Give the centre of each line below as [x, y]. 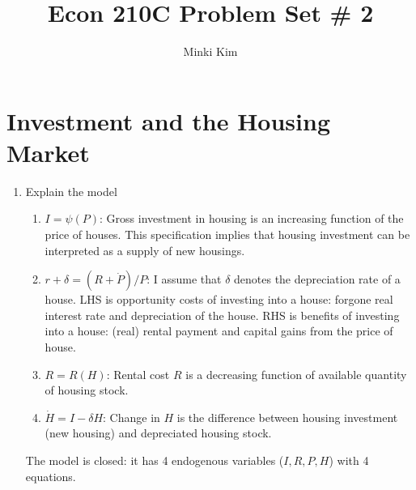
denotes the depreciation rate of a [317, 279]
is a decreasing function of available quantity [296, 374]
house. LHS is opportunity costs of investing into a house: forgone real [219, 299]
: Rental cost [138, 374]
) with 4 [349, 460]
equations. [51, 476]
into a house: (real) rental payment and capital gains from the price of [219, 331]
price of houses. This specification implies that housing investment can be [227, 234]
